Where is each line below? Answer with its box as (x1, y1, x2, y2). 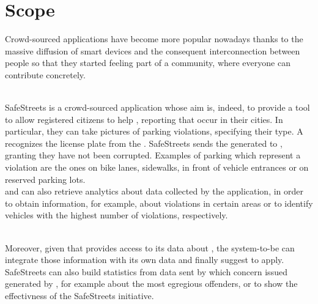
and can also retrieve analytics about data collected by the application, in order (5, 185, 303, 198)
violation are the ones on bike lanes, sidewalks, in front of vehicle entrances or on (5, 161, 309, 174)
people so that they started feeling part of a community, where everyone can (5, 56, 290, 69)
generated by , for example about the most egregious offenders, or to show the (5, 277, 298, 290)
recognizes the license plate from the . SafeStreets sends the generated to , (5, 136, 283, 149)
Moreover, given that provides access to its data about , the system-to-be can (5, 241, 295, 254)
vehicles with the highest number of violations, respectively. (5, 209, 228, 221)
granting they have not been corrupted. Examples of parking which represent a (5, 149, 301, 161)
